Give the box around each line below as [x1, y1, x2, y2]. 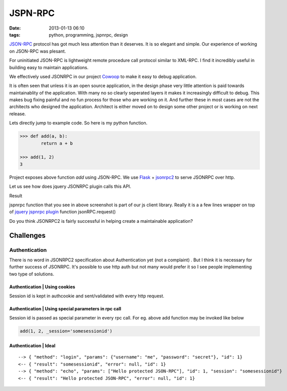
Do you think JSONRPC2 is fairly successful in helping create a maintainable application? [9, 218, 193, 224]
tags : [9, 32, 21, 38]
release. [9, 111, 26, 117]
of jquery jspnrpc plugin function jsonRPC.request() [9, 209, 116, 215]
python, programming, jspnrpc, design [49, 32, 128, 38]
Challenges [9, 231, 46, 240]
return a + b [41, 140, 73, 146]
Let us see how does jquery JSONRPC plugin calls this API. [9, 183, 131, 190]
